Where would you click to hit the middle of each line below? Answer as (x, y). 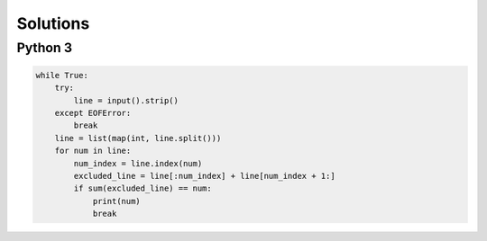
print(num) (117, 201)
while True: (62, 75)
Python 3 (44, 48)
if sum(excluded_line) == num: (142, 188)
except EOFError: (93, 113)
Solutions (53, 23)
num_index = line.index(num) (138, 163)
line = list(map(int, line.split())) (138, 138)
